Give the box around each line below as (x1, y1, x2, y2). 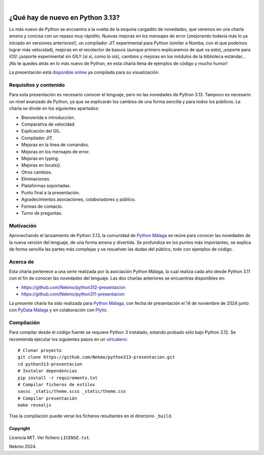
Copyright (9, 426, 30, 432)
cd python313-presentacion (18, 361, 83, 367)
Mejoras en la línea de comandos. (21, 142, 89, 148)
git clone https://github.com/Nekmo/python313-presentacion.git (18, 354, 176, 360)
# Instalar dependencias (18, 368, 77, 374)
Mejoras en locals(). (21, 162, 62, 168)
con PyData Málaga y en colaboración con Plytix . (9, 307, 108, 313)
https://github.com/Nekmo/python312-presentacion (21, 284, 126, 290)
